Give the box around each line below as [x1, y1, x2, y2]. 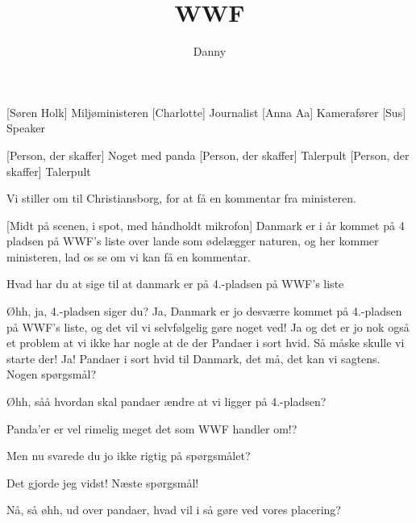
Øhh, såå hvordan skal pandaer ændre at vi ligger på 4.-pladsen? [6, 393, 327, 410]
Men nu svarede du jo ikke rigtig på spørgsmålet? [6, 447, 251, 464]
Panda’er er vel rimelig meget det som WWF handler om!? [6, 420, 297, 437]
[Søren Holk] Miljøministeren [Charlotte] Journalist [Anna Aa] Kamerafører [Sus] [6, 103, 406, 120]
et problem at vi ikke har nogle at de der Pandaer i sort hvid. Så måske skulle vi [6, 334, 405, 351]
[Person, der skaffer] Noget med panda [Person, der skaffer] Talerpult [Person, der [6, 146, 410, 163]
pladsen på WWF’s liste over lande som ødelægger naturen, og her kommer [6, 232, 379, 249]
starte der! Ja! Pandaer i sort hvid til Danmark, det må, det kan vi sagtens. [6, 349, 381, 366]
